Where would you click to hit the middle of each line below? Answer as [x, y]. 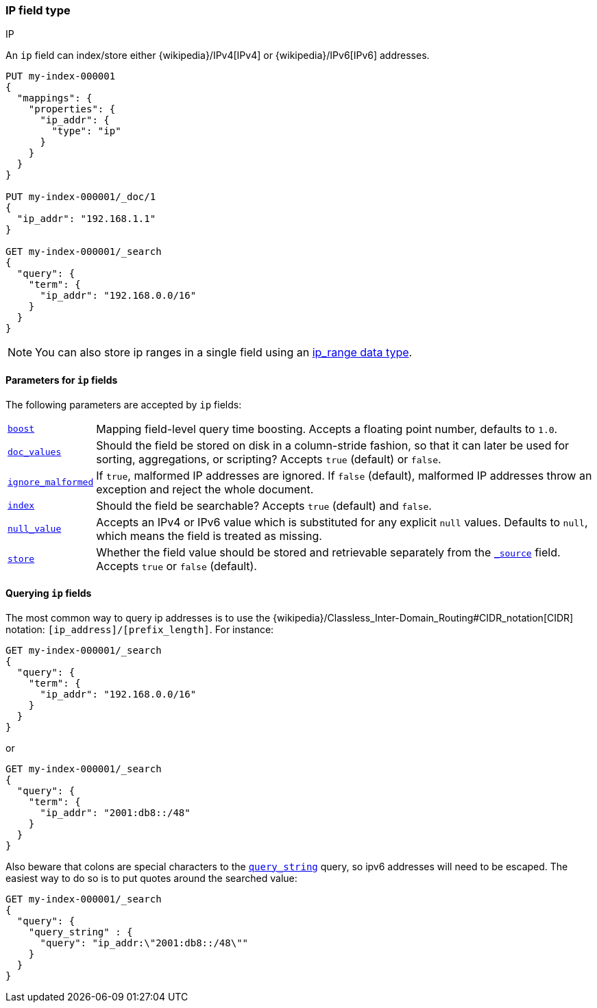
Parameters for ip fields [62, 380]
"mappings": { [54, 98]
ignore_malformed [51, 482]
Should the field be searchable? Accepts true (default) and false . [264, 505]
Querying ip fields [49, 593]
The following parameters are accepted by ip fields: [124, 404]
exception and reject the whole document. [205, 489]
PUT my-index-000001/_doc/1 [81, 197]
